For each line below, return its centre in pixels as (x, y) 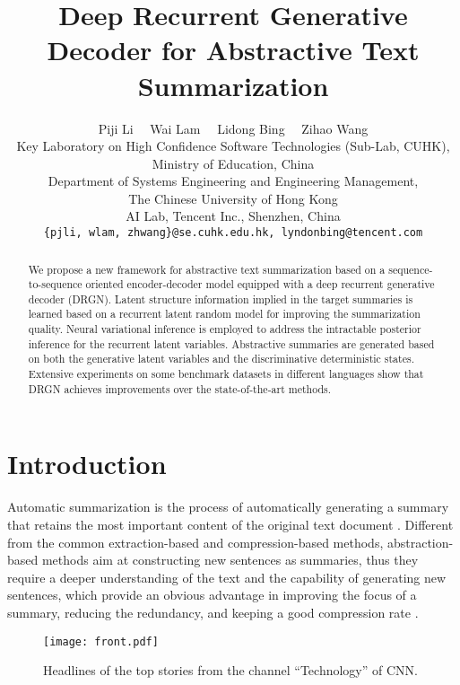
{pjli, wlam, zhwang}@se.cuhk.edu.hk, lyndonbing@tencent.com (233, 233)
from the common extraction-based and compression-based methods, (195, 542)
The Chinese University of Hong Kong (233, 198)
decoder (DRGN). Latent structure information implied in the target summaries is (221, 299)
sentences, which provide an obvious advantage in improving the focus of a (212, 595)
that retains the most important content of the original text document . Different (230, 524)
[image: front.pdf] (101, 641)
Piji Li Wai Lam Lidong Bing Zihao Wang (233, 128)
